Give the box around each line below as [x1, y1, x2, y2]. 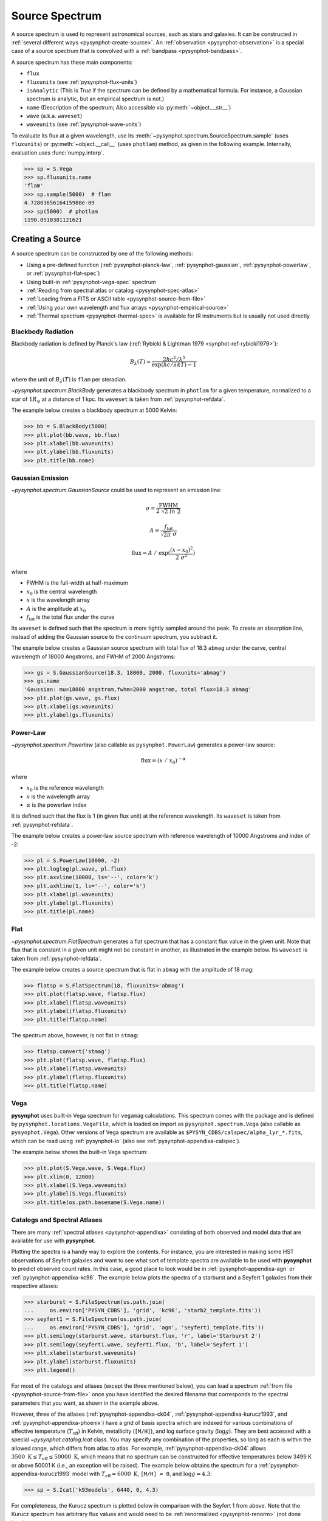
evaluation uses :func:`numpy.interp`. [11, 149, 104, 156]
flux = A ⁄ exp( [131, 549, 171, 557]
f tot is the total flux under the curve [26, 613, 115, 622]
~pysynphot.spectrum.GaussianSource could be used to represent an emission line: [11, 487, 222, 494]
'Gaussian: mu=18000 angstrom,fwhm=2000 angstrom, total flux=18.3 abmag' [24, 686, 252, 693]
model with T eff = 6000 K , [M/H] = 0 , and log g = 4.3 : [72, 1470, 213, 1478]
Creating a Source [11, 234, 81, 245]
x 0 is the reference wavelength [26, 784, 104, 793]
